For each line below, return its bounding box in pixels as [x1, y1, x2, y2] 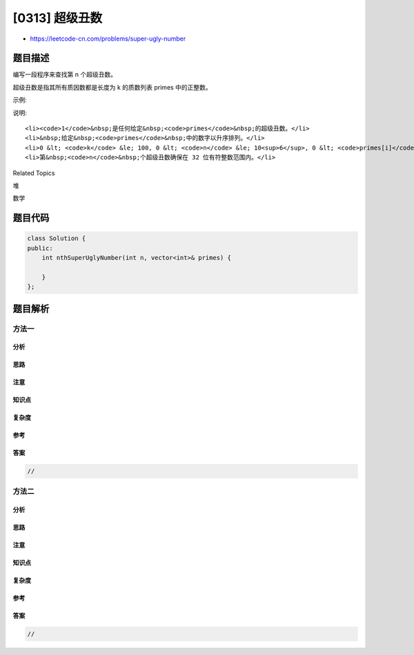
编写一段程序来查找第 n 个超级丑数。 [12, 70, 117, 79]
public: [27, 244, 53, 252]
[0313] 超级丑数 [12, 10, 103, 26]
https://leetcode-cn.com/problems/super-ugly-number [30, 34, 186, 43]
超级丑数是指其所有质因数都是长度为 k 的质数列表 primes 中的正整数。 [12, 83, 212, 91]
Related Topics [12, 169, 55, 177]
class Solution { [27, 234, 86, 243]
